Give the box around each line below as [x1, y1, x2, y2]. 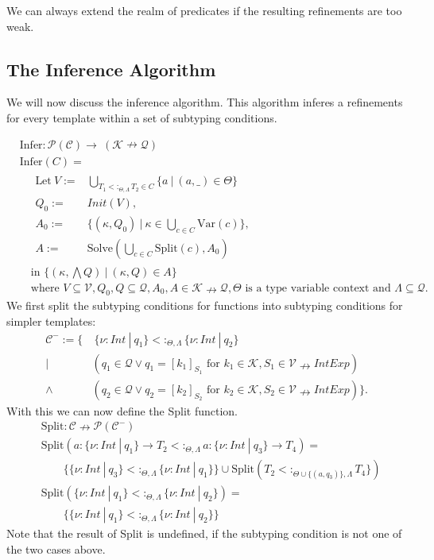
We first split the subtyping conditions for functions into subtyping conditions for [6, 297, 403, 314]
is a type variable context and [245, 282, 391, 294]
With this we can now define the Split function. [6, 402, 238, 419]
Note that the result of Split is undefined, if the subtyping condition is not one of [6, 525, 402, 542]
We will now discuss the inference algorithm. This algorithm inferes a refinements [6, 94, 403, 110]
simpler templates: [6, 313, 96, 330]
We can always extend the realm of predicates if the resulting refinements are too [6, 2, 402, 18]
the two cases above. [6, 541, 106, 558]
